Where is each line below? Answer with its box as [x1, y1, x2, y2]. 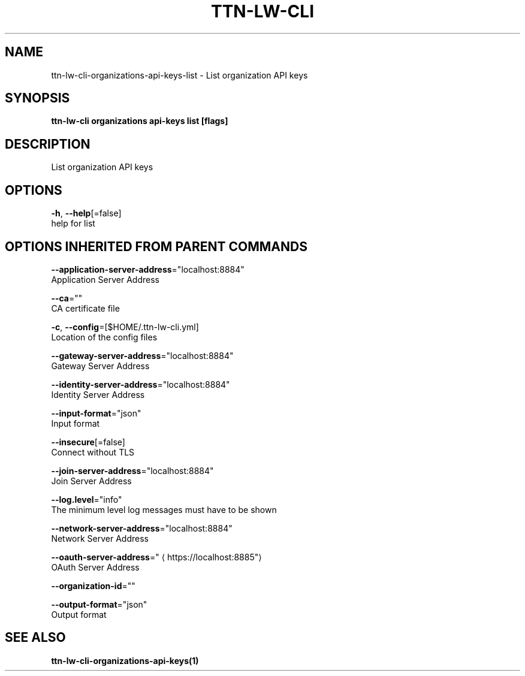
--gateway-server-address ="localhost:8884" [51, 350, 234, 361]
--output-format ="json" [51, 599, 147, 609]
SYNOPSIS [5, 90, 70, 106]
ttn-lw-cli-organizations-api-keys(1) [51, 655, 199, 666]
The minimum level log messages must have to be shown [51, 504, 277, 515]
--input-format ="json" [51, 408, 141, 418]
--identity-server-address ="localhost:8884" [51, 379, 230, 390]
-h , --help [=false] [51, 208, 122, 219]
